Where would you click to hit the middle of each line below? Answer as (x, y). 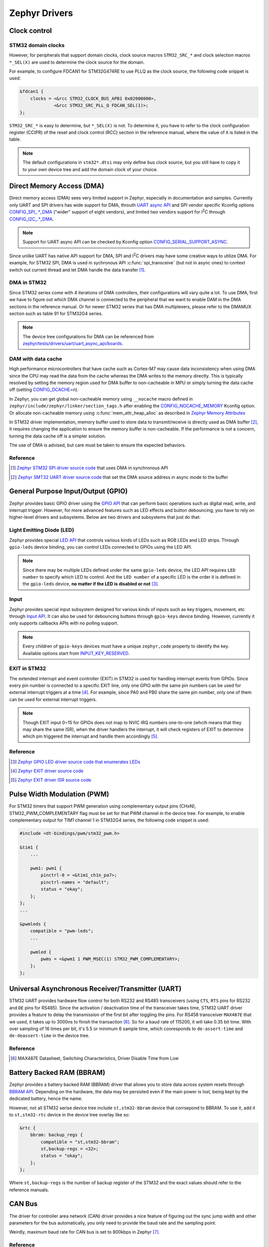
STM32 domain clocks (37, 45)
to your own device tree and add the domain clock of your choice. (90, 169)
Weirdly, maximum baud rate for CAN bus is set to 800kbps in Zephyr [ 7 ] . (85, 1232)
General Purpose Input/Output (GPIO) (68, 491)
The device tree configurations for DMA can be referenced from (88, 336)
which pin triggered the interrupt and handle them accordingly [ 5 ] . (91, 736)
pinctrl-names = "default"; (75, 882)
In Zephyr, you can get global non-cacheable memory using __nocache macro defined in (101, 399)
